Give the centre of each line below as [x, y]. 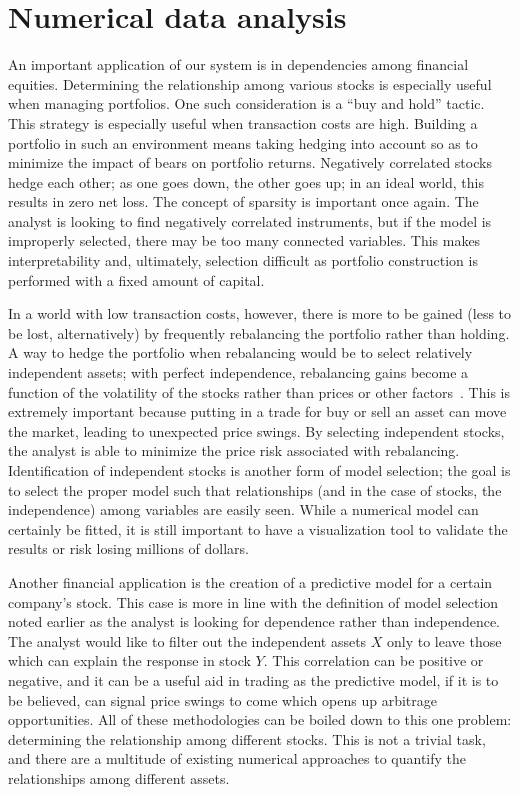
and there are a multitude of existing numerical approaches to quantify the [237, 758]
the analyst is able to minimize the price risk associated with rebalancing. [234, 450]
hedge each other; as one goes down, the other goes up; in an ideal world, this [246, 181]
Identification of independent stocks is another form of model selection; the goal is [259, 470]
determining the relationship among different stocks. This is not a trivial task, [247, 738]
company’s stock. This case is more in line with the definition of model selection [253, 601]
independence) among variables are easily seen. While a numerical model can [243, 509]
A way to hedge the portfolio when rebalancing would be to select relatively [240, 352]
